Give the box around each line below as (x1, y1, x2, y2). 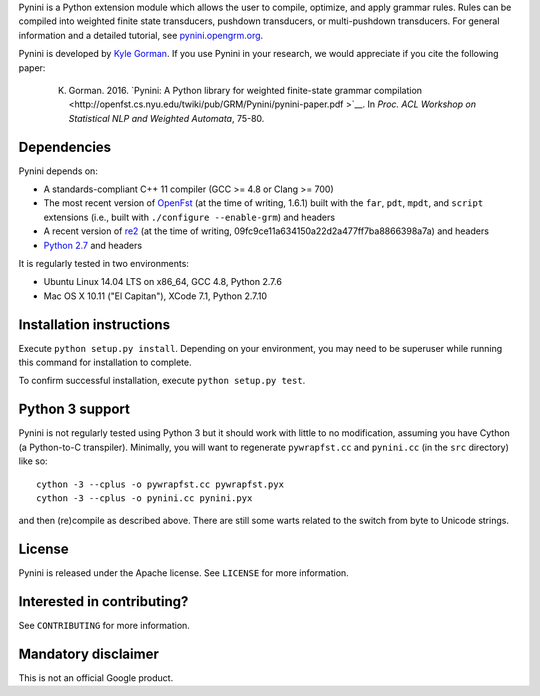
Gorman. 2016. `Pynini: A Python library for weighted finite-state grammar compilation (68, 84, 423, 96)
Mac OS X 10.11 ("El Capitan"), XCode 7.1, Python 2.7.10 (43, 290, 268, 302)
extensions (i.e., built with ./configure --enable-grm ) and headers (43, 211, 335, 223)
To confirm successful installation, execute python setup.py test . (18, 375, 306, 387)
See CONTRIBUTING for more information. (18, 620, 190, 632)
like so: (18, 455, 49, 467)
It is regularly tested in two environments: (18, 257, 190, 269)
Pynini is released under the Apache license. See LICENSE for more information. (18, 567, 349, 579)
